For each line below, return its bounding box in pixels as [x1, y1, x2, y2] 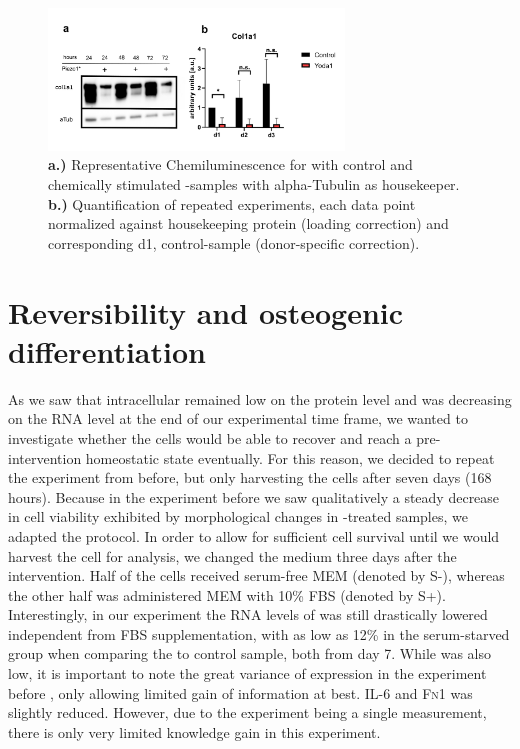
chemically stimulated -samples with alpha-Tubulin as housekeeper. [48, 174, 460, 195]
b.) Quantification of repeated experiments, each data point [48, 193, 416, 214]
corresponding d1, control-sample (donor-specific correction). [48, 232, 420, 253]
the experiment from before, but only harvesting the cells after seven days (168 [8, 467, 492, 488]
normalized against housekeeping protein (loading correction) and [48, 213, 449, 234]
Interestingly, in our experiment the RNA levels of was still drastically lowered [8, 604, 488, 625]
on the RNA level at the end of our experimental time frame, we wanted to [8, 408, 468, 429]
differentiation [8, 330, 206, 371]
